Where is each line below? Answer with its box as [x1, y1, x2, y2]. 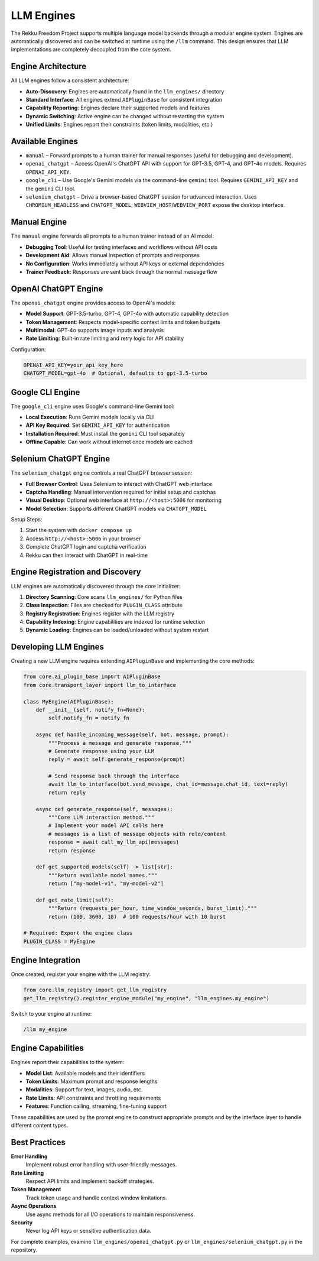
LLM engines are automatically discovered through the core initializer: [11, 582, 181, 589]
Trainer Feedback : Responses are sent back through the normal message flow [25, 268, 218, 275]
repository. [11, 1246, 38, 1253]
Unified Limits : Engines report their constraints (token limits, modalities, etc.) [25, 121, 213, 128]
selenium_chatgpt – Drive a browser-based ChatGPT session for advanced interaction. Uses [25, 193, 257, 200]
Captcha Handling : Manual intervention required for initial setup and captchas [25, 488, 216, 495]
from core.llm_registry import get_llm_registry [23, 987, 167, 993]
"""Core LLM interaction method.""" [48, 814, 155, 821]
